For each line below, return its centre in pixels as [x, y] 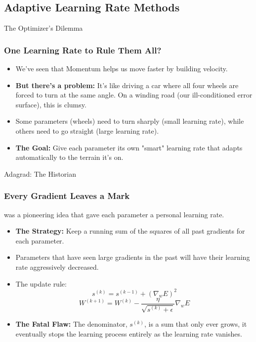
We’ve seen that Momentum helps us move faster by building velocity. [122, 69]
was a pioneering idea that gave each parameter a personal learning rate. [114, 214]
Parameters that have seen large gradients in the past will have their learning [133, 257]
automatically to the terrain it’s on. [69, 157]
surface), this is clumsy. [51, 104]
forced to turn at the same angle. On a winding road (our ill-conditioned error [134, 95]
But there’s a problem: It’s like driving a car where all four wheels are [127, 85]
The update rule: [41, 283]
